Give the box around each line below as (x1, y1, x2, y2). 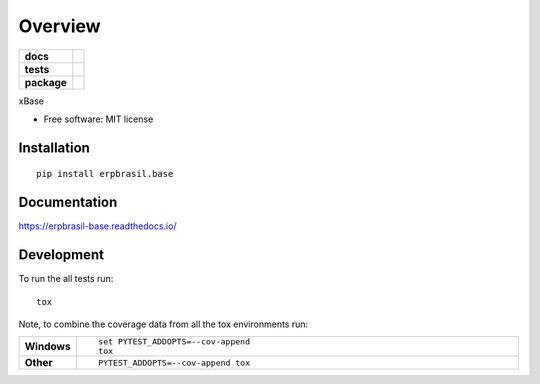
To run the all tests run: (18, 273, 114, 285)
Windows (24, 340, 71, 354)
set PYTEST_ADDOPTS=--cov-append (98, 336, 250, 347)
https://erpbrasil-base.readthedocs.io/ (18, 220, 177, 232)
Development (18, 246, 105, 264)
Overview (18, 15, 101, 37)
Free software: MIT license (43, 113, 154, 125)
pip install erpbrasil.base (36, 168, 174, 180)
